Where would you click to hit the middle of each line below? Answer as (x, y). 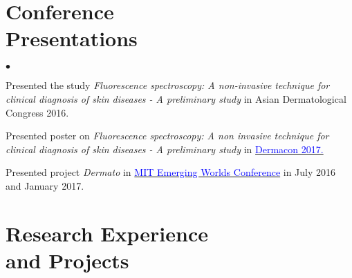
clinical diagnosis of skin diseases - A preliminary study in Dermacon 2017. (165, 149)
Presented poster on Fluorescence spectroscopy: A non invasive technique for (167, 136)
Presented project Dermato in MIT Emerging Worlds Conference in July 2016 (171, 172)
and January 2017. (45, 185)
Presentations (72, 38)
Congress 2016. (37, 112)
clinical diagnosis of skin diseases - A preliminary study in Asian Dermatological (176, 98)
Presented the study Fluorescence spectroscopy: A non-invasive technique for (168, 85)
